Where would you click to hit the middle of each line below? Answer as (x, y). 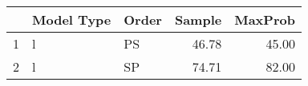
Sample (198, 20)
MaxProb (265, 20)
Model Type (72, 20)
